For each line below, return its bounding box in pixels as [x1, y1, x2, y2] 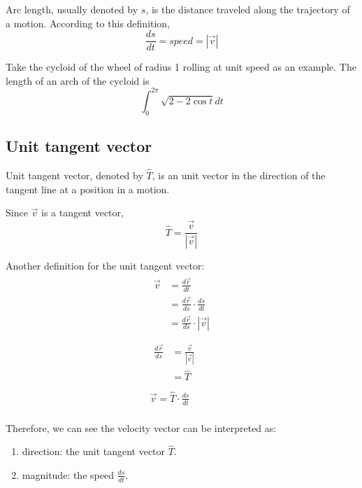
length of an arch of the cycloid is [6, 73, 150, 88]
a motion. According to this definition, [6, 15, 171, 30]
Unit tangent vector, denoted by [6, 168, 143, 183]
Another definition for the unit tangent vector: [6, 258, 205, 273]
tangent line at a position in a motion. [6, 181, 170, 196]
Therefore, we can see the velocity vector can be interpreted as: [6, 420, 277, 435]
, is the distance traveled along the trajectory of [145, 2, 350, 16]
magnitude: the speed [22, 467, 114, 482]
